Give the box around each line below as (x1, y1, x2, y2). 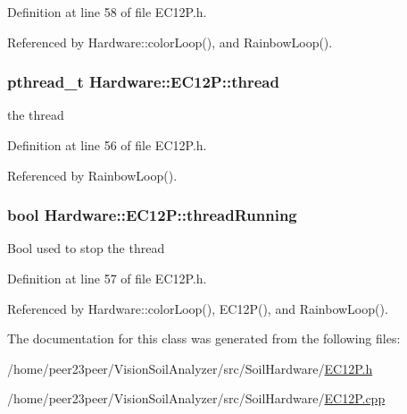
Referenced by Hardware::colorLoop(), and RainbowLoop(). (7, 32, 333, 51)
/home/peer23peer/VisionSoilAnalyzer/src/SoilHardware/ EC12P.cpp (7, 389, 386, 408)
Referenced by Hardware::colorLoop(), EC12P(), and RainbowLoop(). (7, 299, 388, 317)
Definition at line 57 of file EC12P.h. (7, 269, 207, 287)
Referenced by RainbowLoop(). (7, 165, 178, 184)
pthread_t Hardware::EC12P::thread (7, 71, 279, 93)
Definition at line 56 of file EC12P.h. (7, 136, 207, 154)
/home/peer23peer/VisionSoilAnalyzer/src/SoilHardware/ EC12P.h (7, 359, 373, 377)
